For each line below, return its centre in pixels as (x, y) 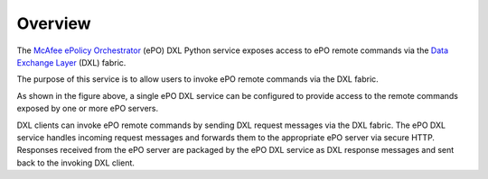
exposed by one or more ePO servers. (88, 109)
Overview (54, 23)
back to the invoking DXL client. (76, 163)
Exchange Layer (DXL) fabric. (71, 62)
